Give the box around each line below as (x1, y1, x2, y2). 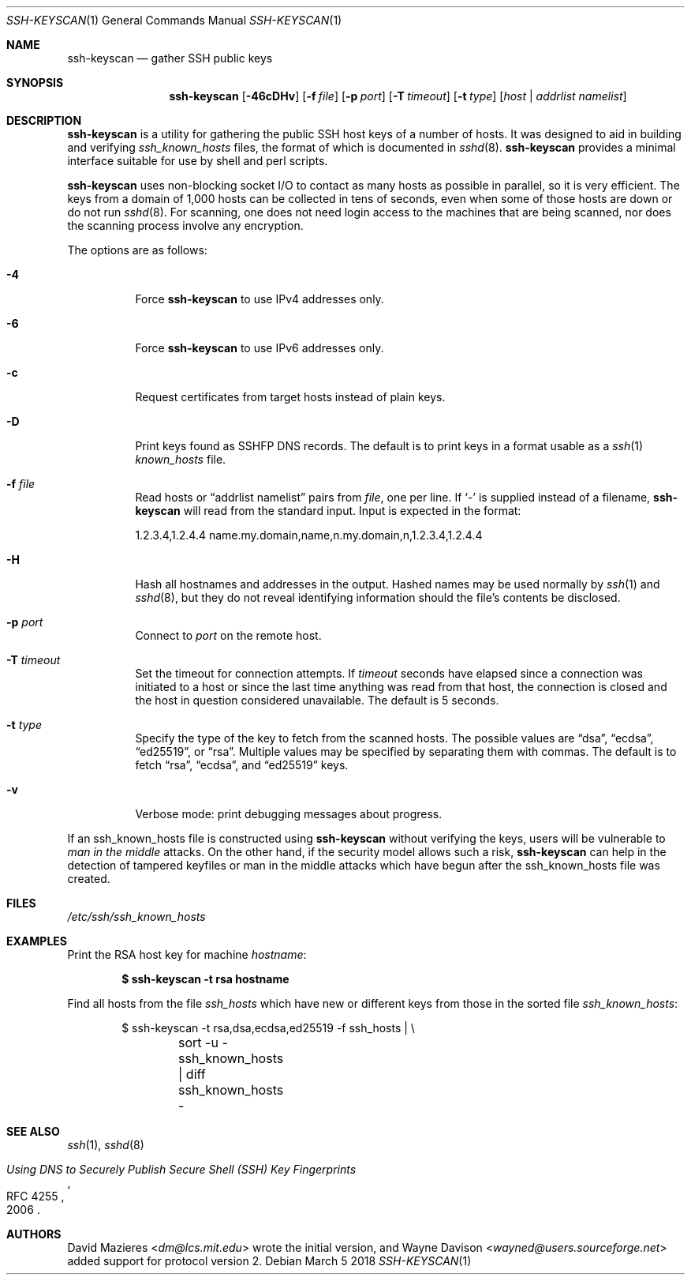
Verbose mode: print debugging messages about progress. (135, 807, 443, 821)
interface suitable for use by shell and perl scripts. (67, 154, 328, 167)
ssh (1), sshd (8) (67, 1138, 144, 1151)
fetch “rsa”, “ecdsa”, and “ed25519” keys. (135, 758, 349, 772)
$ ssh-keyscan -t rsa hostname (121, 972, 289, 986)
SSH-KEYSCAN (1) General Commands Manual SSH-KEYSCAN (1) (6, 13, 342, 27)
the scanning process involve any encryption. (67, 219, 304, 232)
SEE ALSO (6, 1125, 60, 1138)
